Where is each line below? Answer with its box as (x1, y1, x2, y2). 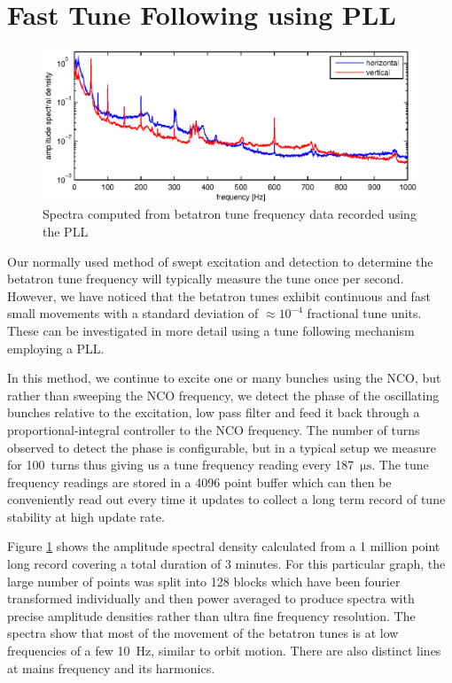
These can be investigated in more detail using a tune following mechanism (7, 321, 415, 339)
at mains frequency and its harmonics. (7, 658, 215, 677)
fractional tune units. (307, 304, 422, 322)
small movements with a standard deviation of (7, 304, 259, 322)
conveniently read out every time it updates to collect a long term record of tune (7, 490, 446, 508)
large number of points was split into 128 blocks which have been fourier (7, 571, 401, 590)
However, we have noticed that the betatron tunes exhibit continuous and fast (7, 286, 431, 305)
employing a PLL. (7, 338, 105, 357)
